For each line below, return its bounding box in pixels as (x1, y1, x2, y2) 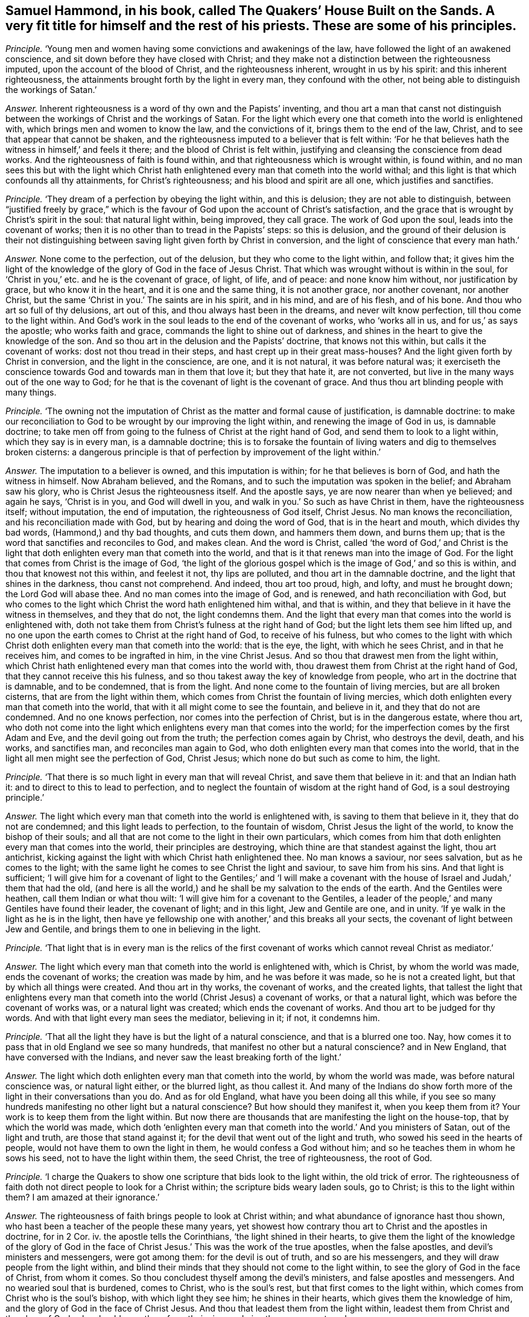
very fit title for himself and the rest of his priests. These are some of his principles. (5, 18, 517, 33)
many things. (5, 387, 57, 398)
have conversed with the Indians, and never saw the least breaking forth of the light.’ (5, 1052, 341, 1063)
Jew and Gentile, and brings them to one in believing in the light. (5, 924, 261, 935)
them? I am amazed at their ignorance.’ (5, 1192, 160, 1203)
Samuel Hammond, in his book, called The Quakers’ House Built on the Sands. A (5, 3, 495, 18)
